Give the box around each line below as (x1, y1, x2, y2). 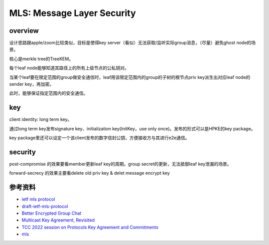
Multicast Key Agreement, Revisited (21, 217, 95, 223)
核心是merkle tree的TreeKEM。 (9, 55, 74, 62)
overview (9, 26, 39, 35)
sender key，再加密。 (9, 81, 54, 87)
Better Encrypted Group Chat (21, 210, 82, 217)
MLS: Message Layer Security (9, 7, 136, 18)
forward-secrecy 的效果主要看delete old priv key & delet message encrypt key (9, 170, 170, 176)
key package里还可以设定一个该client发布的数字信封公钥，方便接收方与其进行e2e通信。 (9, 135, 190, 141)
